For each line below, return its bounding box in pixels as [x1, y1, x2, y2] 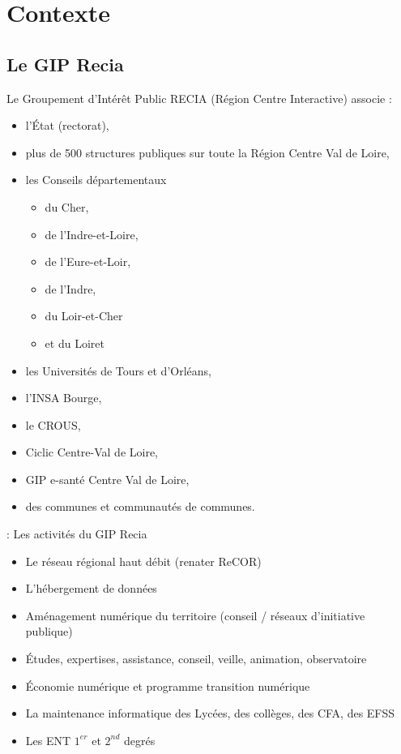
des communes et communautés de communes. [25, 498, 255, 515]
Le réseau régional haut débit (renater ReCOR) [25, 552, 262, 569]
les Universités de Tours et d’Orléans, [25, 362, 211, 379]
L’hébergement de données [25, 580, 157, 597]
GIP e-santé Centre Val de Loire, [25, 470, 190, 487]
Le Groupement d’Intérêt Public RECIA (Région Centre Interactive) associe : [6, 89, 392, 106]
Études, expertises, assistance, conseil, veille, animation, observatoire [25, 650, 367, 667]
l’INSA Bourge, [25, 389, 102, 406]
